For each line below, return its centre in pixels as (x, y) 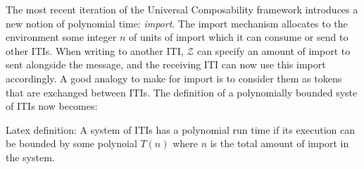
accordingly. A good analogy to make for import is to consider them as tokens (174, 78)
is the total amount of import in (280, 143)
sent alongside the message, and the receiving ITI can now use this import (166, 64)
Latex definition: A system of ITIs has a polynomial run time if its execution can (181, 129)
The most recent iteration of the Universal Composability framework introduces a (182, 9)
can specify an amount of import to (274, 50)
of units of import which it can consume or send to (238, 37)
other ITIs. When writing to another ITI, (95, 50)
